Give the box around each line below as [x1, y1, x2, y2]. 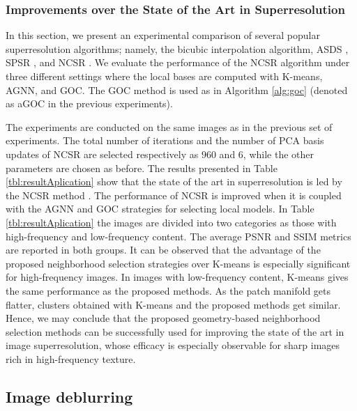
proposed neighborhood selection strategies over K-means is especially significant [6, 256, 351, 270]
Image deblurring [6, 385, 133, 407]
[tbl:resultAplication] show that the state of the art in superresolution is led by [6, 174, 342, 189]
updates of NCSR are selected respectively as [6, 146, 199, 161]
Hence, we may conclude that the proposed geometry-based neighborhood [6, 311, 321, 325]
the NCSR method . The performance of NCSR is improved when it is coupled [6, 187, 342, 202]
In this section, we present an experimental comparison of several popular [6, 28, 320, 42]
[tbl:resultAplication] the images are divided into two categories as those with [6, 215, 337, 229]
